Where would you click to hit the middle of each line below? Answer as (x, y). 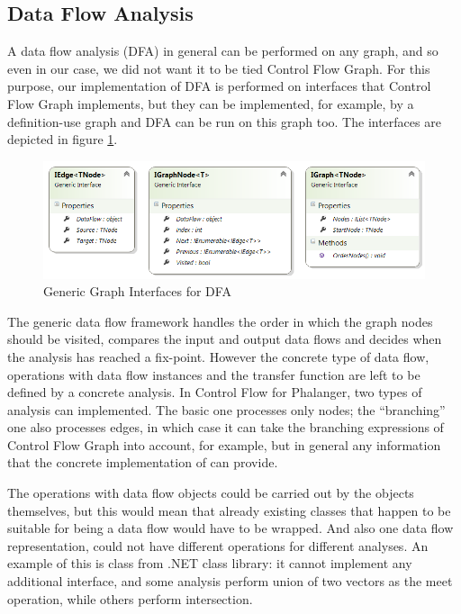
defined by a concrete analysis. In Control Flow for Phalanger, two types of (215, 392)
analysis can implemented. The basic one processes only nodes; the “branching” (226, 409)
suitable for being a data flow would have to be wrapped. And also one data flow (230, 528)
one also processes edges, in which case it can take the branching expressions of (226, 427)
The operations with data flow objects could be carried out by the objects (211, 493)
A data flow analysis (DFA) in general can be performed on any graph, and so (223, 51)
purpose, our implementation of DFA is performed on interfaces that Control (219, 86)
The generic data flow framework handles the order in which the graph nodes (220, 321)
